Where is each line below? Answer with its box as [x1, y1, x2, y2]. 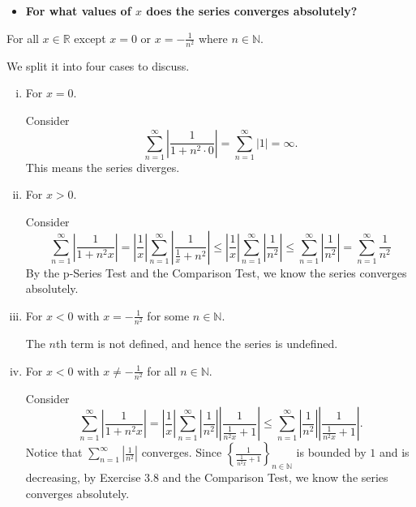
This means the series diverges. [25, 158, 180, 175]
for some [147, 307, 190, 324]
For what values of [25, 2, 131, 19]
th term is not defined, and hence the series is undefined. [55, 334, 338, 351]
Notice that [25, 444, 83, 461]
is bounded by [296, 444, 367, 461]
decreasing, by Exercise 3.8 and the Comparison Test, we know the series [25, 469, 388, 486]
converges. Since [141, 444, 222, 461]
